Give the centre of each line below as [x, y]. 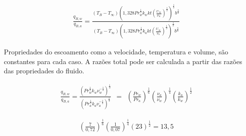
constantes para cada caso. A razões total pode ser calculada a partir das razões [123, 61]
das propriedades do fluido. [44, 71]
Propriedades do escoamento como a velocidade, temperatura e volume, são [116, 52]
